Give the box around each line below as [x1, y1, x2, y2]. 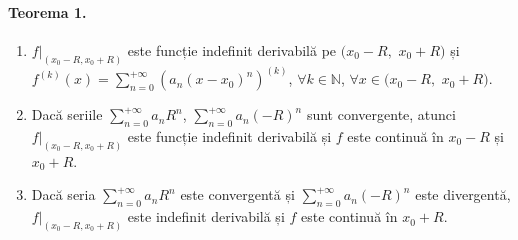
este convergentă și [180, 184, 295, 205]
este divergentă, [415, 184, 511, 205]
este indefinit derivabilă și [127, 206, 285, 227]
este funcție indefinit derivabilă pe [127, 39, 337, 60]
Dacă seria [31, 184, 96, 205]
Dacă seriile [31, 104, 103, 125]
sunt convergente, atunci [306, 104, 456, 125]
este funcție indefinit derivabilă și [127, 125, 332, 146]
